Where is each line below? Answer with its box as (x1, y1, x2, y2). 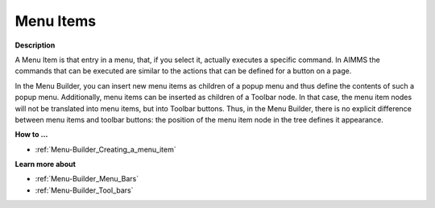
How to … (14, 130, 48, 139)
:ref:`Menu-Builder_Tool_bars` (35, 185, 134, 195)
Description (14, 40, 56, 50)
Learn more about (14, 160, 77, 169)
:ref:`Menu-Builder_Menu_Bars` (35, 174, 139, 184)
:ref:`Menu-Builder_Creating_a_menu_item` (35, 144, 176, 154)
